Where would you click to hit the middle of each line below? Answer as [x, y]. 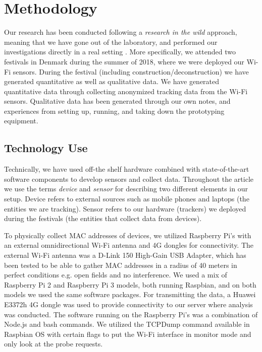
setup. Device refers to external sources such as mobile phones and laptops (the [127, 199]
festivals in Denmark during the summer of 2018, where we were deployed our [124, 61]
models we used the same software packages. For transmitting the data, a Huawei [130, 294]
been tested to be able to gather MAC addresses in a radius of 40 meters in [121, 265]
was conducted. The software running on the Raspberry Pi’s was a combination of [131, 314]
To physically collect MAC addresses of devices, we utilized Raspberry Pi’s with [128, 235]
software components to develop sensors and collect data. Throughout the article [129, 179]
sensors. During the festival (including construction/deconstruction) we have [131, 71]
